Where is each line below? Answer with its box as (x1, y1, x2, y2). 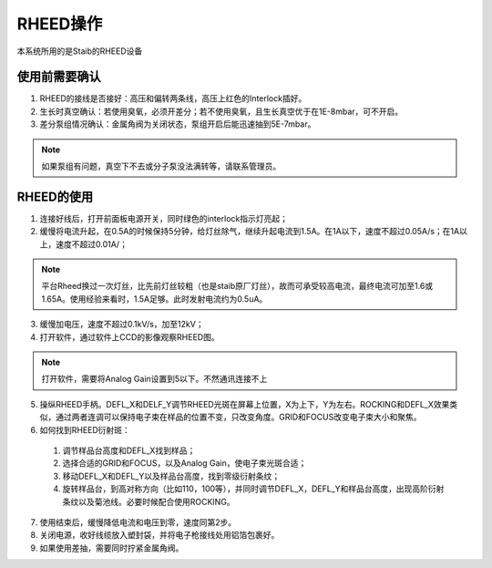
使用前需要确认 (16, 69, 101, 85)
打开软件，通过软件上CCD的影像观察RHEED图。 (39, 331, 220, 342)
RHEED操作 (16, 14, 103, 34)
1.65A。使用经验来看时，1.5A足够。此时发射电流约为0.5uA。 (41, 293, 268, 305)
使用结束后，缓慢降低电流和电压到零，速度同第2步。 (39, 516, 237, 528)
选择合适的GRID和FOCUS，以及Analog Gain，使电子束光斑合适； (62, 458, 307, 469)
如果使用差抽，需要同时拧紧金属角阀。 (39, 542, 184, 553)
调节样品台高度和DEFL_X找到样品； (62, 445, 196, 456)
